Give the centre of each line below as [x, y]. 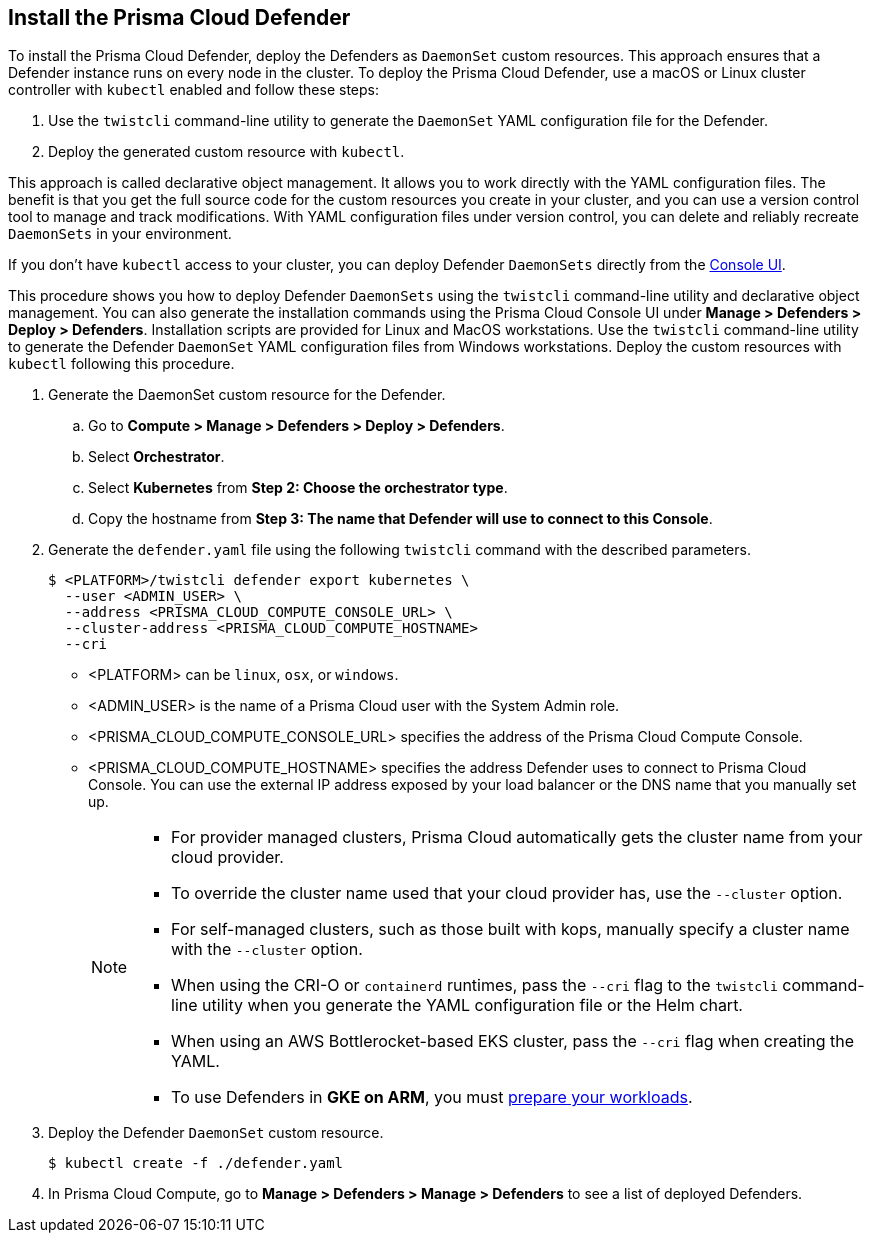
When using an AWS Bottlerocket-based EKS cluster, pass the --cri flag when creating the [513, 1041]
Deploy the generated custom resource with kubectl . [226, 152]
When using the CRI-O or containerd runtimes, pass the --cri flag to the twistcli [474, 985]
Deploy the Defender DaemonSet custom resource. [216, 1133]
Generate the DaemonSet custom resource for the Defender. [247, 395]
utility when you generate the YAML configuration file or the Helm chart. [472, 1005]
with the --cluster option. [267, 949]
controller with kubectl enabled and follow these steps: [193, 90]
